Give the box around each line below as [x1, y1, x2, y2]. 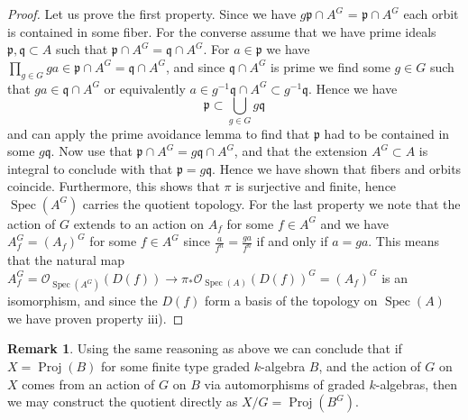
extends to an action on [73, 214, 204, 233]
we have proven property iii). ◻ [7, 308, 184, 327]
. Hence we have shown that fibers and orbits [212, 159, 462, 178]
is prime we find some [271, 57, 390, 76]
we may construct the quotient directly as [7, 392, 238, 411]
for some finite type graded [101, 356, 251, 375]
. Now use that [50, 142, 133, 160]
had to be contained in [324, 123, 450, 142]
